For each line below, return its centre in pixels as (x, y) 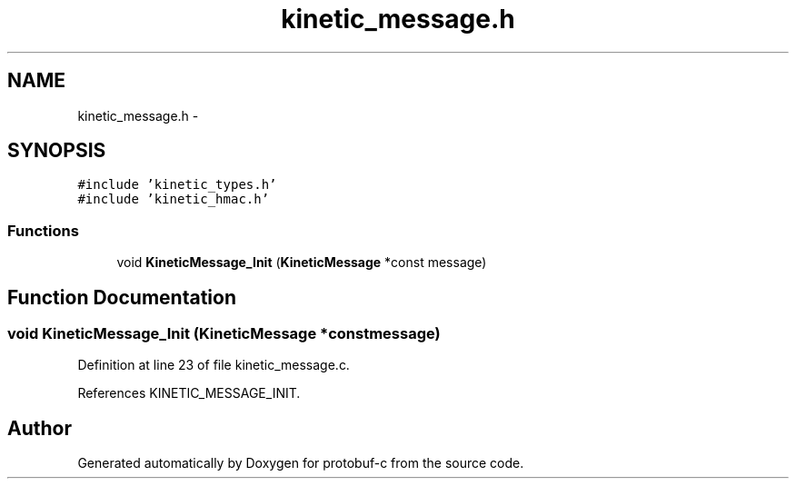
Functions (43, 230)
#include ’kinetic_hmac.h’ (174, 199)
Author (40, 428)
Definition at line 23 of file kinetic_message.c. (214, 365)
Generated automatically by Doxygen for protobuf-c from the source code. (301, 463)
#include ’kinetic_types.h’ (177, 185)
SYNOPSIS (57, 151)
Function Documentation (122, 297)
